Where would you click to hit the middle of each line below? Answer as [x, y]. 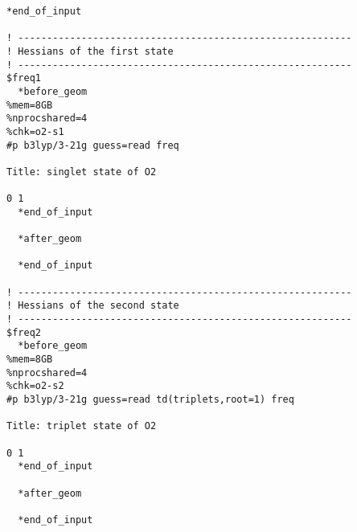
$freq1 [24, 78]
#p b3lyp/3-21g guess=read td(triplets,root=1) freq [150, 400]
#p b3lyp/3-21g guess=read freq [93, 145]
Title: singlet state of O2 [82, 172]
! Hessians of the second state [93, 306]
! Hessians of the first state [90, 51]
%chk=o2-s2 [35, 386]
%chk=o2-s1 [35, 131]
